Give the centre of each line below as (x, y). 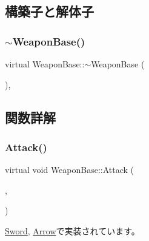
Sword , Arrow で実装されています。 (72, 230)
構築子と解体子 (49, 11)
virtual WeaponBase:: (45, 64)
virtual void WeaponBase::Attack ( (70, 170)
